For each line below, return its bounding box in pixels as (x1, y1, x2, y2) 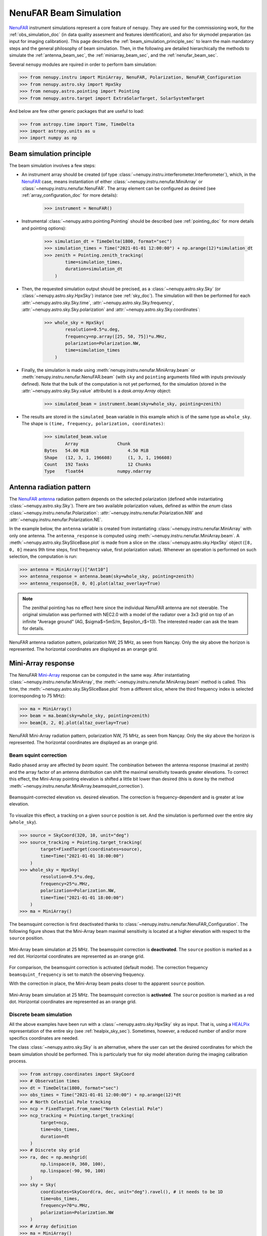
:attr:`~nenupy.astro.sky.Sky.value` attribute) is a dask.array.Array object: (21, 388, 172, 394)
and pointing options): (21, 225, 67, 231)
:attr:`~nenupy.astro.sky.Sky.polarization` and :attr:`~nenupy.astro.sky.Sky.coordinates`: (21, 307, 200, 312)
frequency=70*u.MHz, (40, 1203, 90, 1208)
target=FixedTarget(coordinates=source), (40, 846, 142, 852)
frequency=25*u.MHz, (40, 881, 90, 886)
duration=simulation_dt (65, 266, 123, 272)
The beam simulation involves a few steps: (9, 162, 96, 168)
